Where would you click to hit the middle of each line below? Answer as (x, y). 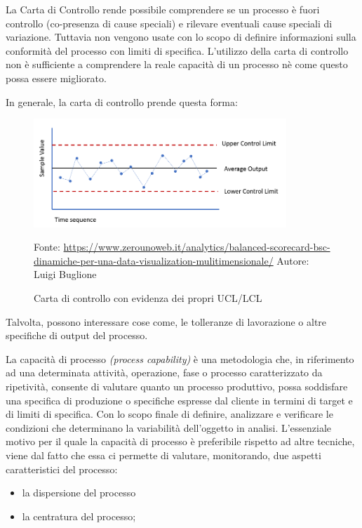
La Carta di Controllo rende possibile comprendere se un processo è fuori (163, 9)
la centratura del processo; (79, 516)
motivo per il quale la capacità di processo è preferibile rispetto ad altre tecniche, (180, 441)
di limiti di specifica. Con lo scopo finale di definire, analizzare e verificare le (169, 414)
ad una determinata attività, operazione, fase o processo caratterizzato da (164, 372)
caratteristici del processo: (62, 469)
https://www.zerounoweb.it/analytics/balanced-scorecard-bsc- (197, 247)
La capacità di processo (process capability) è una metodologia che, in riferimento (180, 358)
